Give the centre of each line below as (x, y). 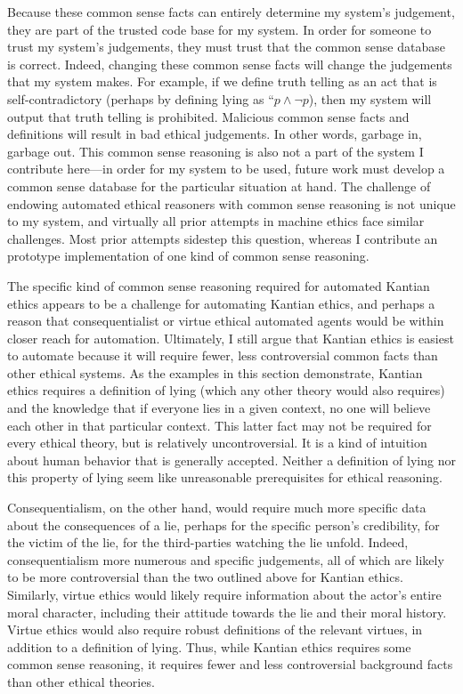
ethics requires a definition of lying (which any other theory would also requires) (226, 390)
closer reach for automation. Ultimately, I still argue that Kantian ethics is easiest (231, 338)
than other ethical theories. (81, 681)
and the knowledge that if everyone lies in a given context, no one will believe (219, 408)
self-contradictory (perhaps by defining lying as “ (141, 98)
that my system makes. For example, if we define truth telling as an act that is (222, 81)
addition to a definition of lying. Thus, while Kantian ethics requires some (209, 646)
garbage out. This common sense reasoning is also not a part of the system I (215, 151)
